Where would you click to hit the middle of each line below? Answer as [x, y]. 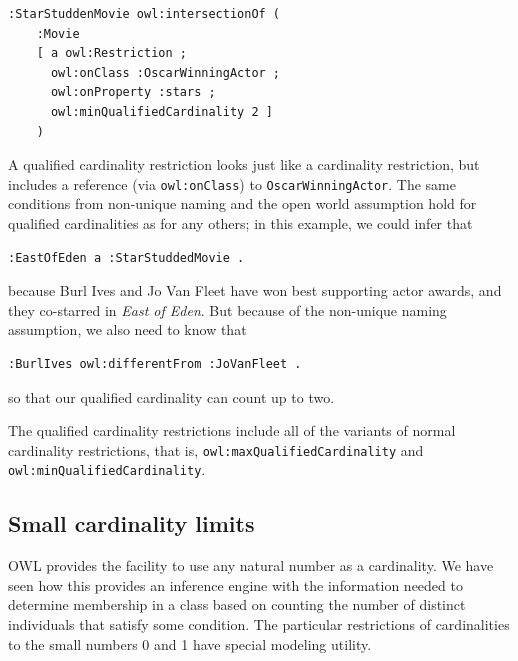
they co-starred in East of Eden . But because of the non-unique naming [227, 309]
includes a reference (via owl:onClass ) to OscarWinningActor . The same [232, 183]
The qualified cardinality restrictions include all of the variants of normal [232, 430]
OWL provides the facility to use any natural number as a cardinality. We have [251, 565]
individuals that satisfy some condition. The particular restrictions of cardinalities [259, 624]
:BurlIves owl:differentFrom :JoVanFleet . [155, 363]
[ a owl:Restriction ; [111, 53]
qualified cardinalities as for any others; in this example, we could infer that [240, 223]
